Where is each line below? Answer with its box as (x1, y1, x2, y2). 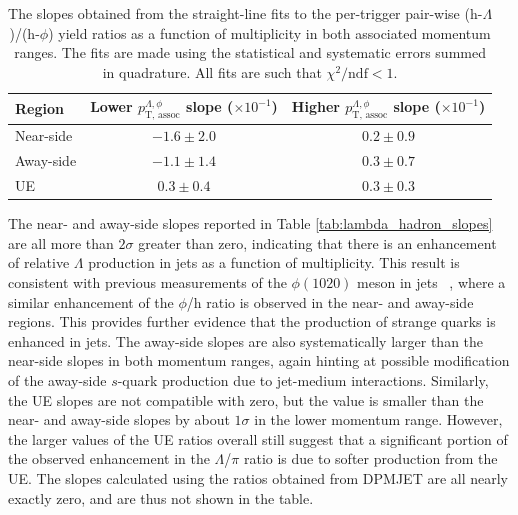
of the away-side (8, 369, 107, 390)
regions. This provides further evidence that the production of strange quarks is (8, 311, 496, 332)
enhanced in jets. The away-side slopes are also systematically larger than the (8, 330, 484, 351)
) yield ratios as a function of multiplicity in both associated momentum (48, 22, 491, 43)
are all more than (8, 232, 114, 253)
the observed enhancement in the (8, 448, 210, 469)
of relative (8, 252, 70, 273)
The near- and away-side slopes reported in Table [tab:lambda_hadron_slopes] (8, 213, 493, 234)
